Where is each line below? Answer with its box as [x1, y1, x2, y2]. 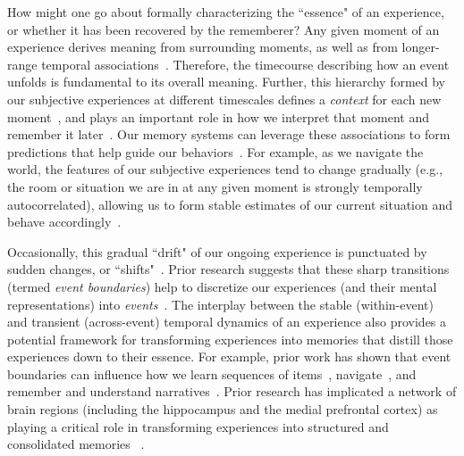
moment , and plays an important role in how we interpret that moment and [7, 107, 429, 126]
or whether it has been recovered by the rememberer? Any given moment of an [7, 20, 440, 38]
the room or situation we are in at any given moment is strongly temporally [7, 177, 423, 195]
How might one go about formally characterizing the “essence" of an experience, [7, 3, 444, 21]
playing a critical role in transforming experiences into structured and [7, 417, 389, 435]
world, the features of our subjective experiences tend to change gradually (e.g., [7, 160, 443, 178]
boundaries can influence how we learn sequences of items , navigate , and [7, 364, 417, 383]
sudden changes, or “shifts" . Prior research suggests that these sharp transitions [7, 260, 450, 278]
